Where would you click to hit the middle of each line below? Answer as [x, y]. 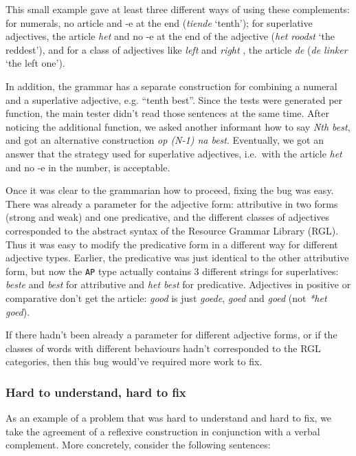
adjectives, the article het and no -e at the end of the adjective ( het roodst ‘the [170, 36]
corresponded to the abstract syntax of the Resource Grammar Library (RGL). [172, 230]
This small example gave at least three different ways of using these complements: [178, 9]
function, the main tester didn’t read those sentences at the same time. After [168, 113]
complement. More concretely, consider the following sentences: [138, 445]
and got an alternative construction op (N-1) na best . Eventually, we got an [165, 140]
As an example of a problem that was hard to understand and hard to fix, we [169, 418]
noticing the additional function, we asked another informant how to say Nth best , [178, 126]
